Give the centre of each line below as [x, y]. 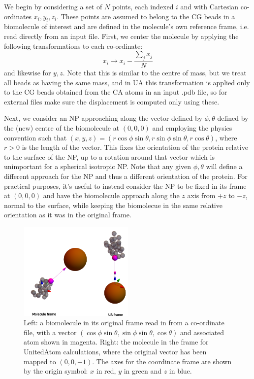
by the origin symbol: [56, 371]
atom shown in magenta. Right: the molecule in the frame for [116, 342]
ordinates [18, 16]
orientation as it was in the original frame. [68, 215]
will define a [224, 166]
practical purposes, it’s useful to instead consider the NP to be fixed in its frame [125, 186]
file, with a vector [50, 332]
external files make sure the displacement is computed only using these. [112, 101]
